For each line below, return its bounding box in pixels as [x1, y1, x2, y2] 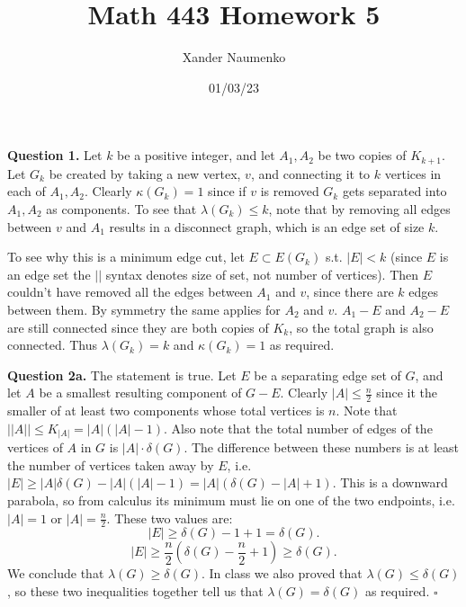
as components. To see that [46, 199, 197, 218]
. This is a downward [332, 473, 448, 492]
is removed [260, 182, 319, 201]
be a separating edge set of [254, 365, 401, 384]
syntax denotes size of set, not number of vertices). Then [105, 264, 419, 283]
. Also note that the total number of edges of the [164, 418, 433, 437]
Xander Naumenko [182, 48, 286, 67]
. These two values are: [106, 508, 233, 527]
